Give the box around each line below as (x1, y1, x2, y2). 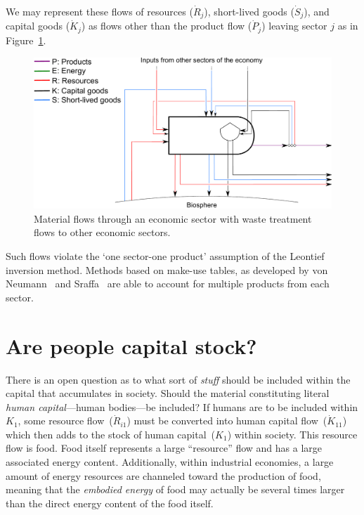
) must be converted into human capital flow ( (126, 413, 327, 428)
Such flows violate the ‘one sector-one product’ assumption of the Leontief (6, 249, 325, 263)
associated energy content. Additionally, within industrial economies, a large (6, 455, 334, 469)
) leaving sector (261, 18, 327, 33)
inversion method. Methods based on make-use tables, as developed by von (6, 262, 328, 277)
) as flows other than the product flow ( (81, 18, 252, 33)
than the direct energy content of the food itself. (6, 495, 214, 510)
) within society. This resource (227, 426, 358, 441)
